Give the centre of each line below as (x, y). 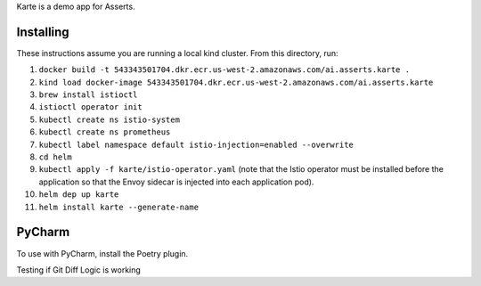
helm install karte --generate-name (119, 207)
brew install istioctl (88, 95)
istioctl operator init (90, 107)
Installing (43, 32)
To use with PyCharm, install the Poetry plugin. (102, 253)
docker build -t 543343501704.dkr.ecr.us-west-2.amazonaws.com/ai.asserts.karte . (224, 70)
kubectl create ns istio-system (109, 119)
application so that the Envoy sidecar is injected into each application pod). (176, 182)
